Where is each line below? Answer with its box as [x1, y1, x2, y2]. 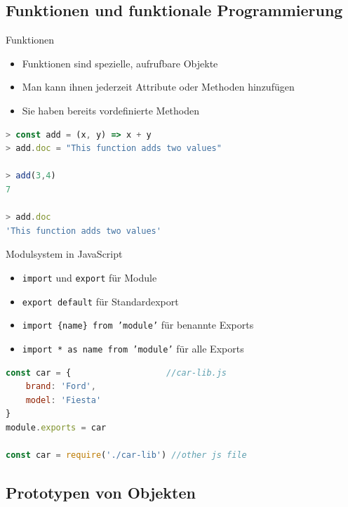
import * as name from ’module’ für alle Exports [22, 341, 244, 355]
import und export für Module [22, 270, 157, 284]
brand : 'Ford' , [25, 381, 96, 392]
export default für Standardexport [22, 294, 179, 308]
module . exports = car [6, 422, 107, 433]
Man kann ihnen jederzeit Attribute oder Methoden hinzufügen [22, 79, 295, 94]
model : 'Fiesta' [25, 395, 102, 405]
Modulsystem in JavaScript [6, 246, 123, 261]
